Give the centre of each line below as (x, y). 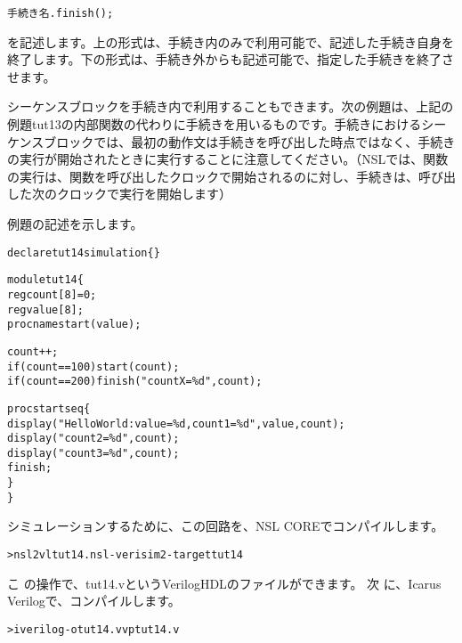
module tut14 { (45, 280)
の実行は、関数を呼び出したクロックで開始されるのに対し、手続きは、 (213, 176)
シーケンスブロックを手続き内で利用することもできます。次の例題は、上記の (231, 106)
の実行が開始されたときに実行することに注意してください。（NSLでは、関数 (228, 159)
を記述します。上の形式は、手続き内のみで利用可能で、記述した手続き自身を (231, 41)
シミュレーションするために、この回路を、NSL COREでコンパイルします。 (226, 526)
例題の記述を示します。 (75, 224)
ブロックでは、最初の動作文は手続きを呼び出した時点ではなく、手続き (250, 141)
